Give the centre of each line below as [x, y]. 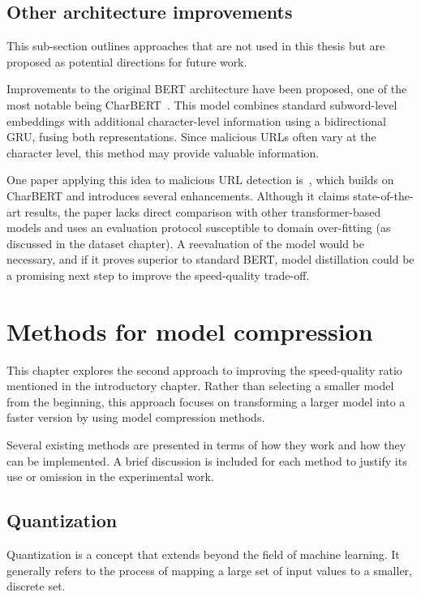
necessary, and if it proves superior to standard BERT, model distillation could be [210, 259]
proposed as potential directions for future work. [127, 61]
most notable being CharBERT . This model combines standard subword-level [202, 104]
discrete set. [36, 586]
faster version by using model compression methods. [136, 417]
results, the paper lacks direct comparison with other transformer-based [203, 211]
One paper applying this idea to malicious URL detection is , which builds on [200, 180]
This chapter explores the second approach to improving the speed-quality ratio [204, 369]
